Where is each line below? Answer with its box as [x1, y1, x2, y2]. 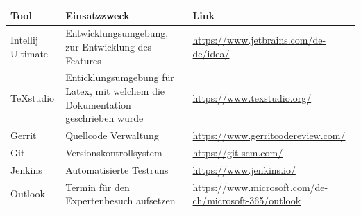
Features [65, 53, 101, 67]
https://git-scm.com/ [192, 145, 283, 159]
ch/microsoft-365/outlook [192, 193, 301, 208]
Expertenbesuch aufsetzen [65, 193, 176, 208]
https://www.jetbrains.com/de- [192, 33, 326, 47]
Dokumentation [65, 97, 131, 111]
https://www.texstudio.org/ [192, 90, 312, 105]
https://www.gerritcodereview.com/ [192, 128, 346, 142]
